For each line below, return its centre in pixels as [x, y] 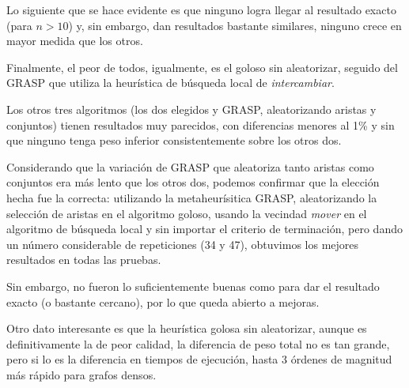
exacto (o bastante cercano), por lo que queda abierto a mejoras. [163, 301]
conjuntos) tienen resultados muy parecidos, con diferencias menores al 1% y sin [201, 124]
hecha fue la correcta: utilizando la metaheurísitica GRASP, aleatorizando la [192, 197]
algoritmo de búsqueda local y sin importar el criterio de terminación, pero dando [204, 229]
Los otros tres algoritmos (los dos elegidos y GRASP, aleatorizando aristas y [191, 109]
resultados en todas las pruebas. [84, 260]
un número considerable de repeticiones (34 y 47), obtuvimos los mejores [183, 244]
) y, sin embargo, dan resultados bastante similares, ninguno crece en [235, 25]
